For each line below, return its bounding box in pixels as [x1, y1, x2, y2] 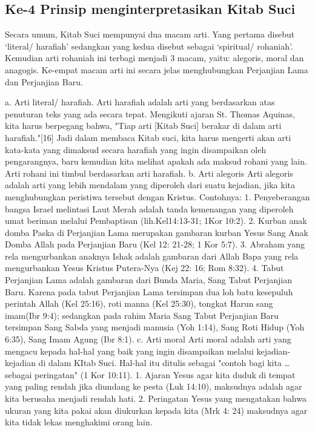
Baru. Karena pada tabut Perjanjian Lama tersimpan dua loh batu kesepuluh [5, 285, 293, 298]
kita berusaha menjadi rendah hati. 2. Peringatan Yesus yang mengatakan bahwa [5, 392, 307, 405]
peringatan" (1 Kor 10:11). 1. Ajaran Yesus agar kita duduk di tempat [35, 368, 296, 381]
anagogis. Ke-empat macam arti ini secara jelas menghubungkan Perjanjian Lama [5, 63, 308, 76]
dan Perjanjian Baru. [5, 75, 83, 88]
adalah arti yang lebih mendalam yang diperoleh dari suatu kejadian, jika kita [5, 178, 295, 191]
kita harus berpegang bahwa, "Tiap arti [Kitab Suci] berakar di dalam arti [5, 119, 282, 132]
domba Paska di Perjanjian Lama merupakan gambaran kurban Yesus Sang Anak [5, 226, 308, 238]
